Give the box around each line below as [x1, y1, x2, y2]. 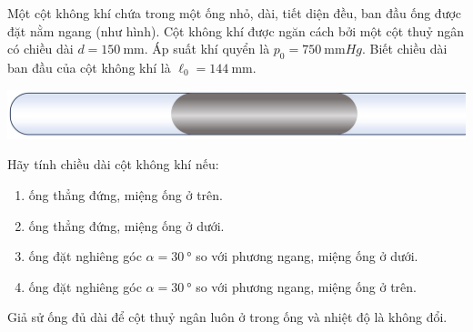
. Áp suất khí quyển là [144, 39, 270, 58]
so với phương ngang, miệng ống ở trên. [196, 277, 417, 296]
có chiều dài [7, 39, 74, 58]
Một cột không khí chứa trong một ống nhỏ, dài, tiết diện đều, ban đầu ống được [7, 4, 462, 22]
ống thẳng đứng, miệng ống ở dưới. [28, 216, 225, 235]
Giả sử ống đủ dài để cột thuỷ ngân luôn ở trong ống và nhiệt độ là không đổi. [7, 307, 448, 327]
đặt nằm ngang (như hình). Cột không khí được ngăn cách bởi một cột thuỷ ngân [7, 21, 465, 40]
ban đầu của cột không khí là [7, 57, 171, 76]
